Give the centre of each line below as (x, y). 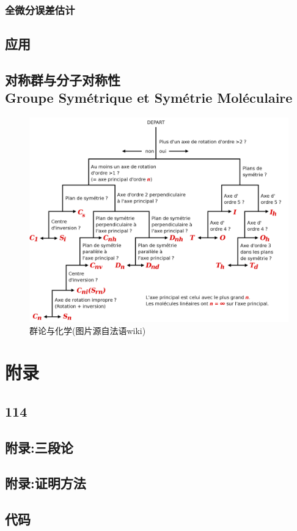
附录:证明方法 (46, 483)
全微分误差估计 (40, 9)
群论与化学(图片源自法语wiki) (88, 330)
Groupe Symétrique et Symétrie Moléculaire (149, 98)
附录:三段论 (39, 447)
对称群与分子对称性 (63, 80)
